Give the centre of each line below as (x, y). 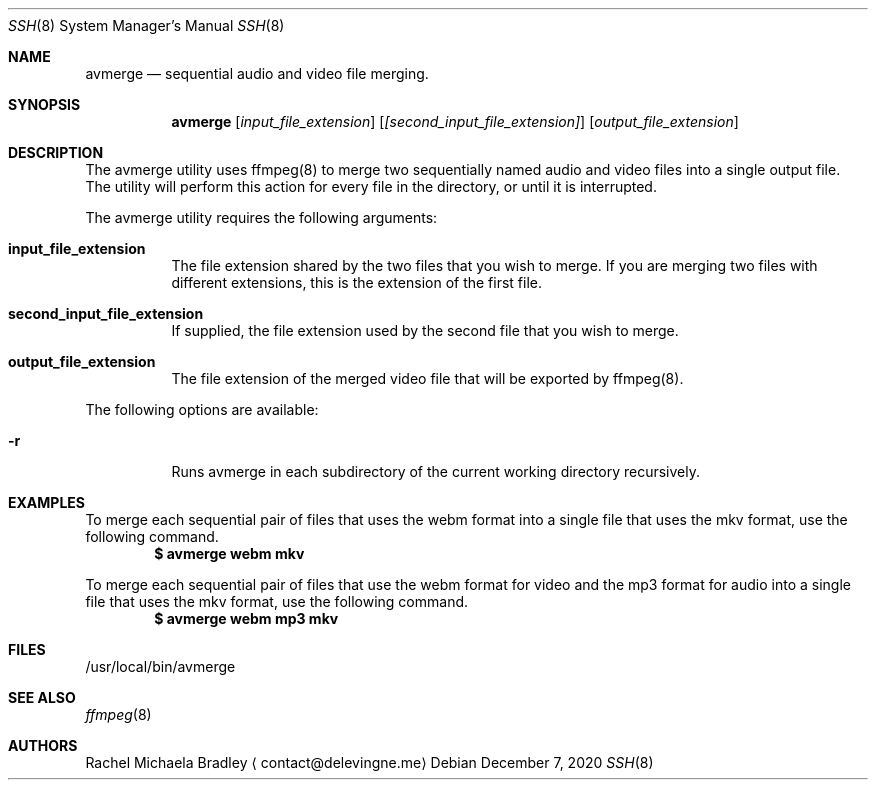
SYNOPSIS (44, 104)
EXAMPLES (46, 502)
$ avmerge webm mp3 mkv (246, 618)
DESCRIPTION (56, 152)
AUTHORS (43, 745)
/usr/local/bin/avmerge (160, 666)
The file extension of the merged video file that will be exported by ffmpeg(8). (427, 378)
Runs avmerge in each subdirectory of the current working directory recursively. (435, 471)
